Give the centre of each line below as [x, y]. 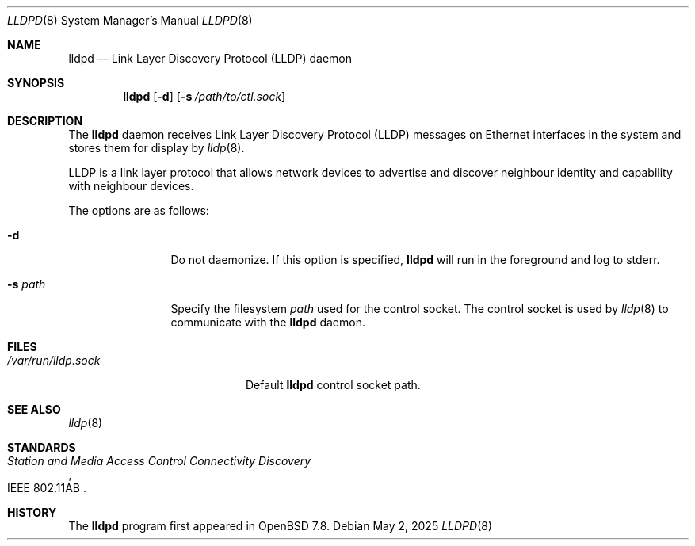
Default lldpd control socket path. [333, 385]
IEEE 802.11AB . [47, 488]
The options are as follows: [139, 210]
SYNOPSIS [36, 83]
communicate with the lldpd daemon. [268, 322]
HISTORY [32, 512]
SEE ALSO [34, 409]
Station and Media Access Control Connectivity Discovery [159, 461]
